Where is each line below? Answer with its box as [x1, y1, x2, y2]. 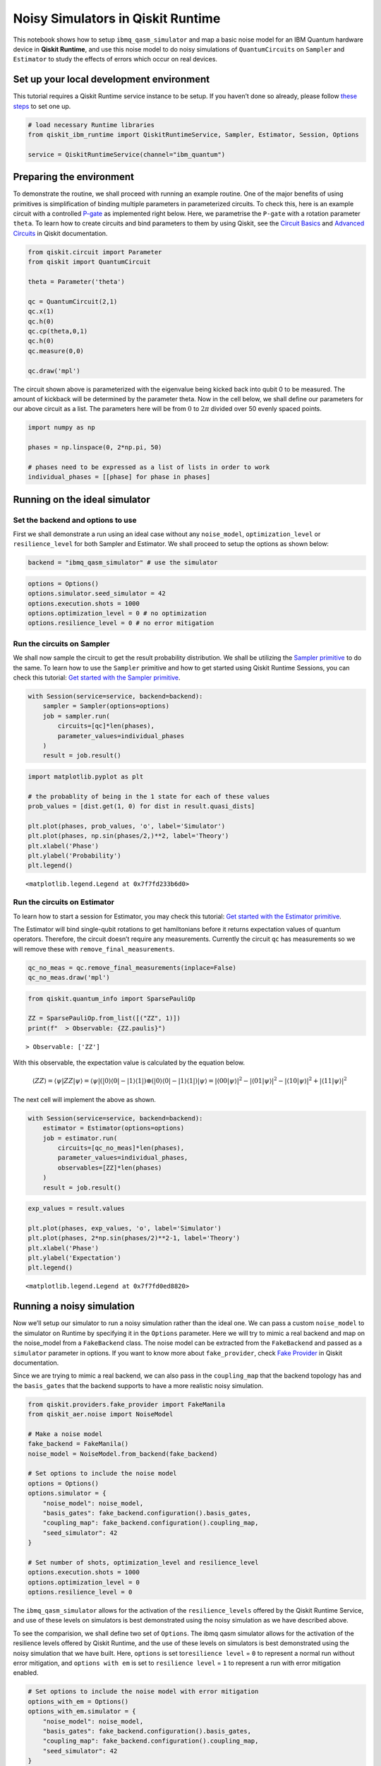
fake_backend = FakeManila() [28, 1440, 129, 1448]
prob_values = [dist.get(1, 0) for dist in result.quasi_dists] [28, 802, 255, 810]
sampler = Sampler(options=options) [42, 702, 169, 710]
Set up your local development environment [13, 73, 210, 85]
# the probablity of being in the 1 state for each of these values [28, 792, 270, 800]
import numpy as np [28, 424, 95, 432]
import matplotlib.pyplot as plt [28, 772, 144, 781]
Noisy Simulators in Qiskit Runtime [13, 11, 221, 26]
